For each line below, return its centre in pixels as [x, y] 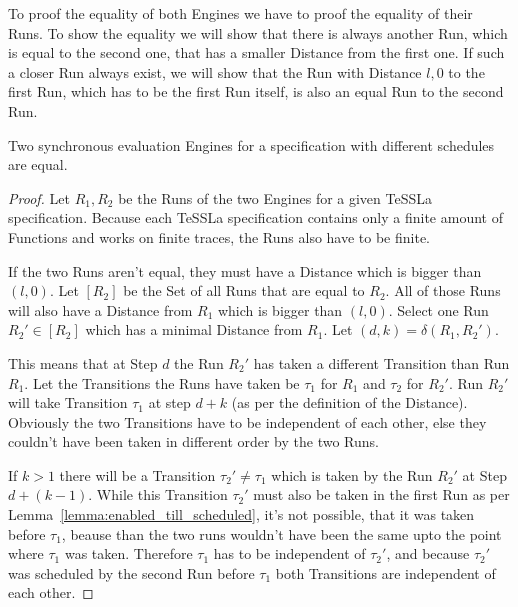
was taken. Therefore [128, 553]
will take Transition [68, 402]
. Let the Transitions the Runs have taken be [162, 382]
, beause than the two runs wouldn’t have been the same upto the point [281, 533]
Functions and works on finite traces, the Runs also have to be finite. [219, 236]
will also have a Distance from [100, 309]
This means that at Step [83, 362]
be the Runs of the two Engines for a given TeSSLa [275, 197]
